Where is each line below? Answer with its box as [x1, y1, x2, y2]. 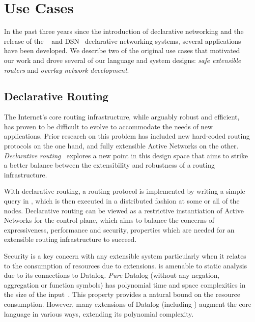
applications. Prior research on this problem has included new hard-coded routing [4, 131, 250, 141]
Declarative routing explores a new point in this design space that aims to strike [4, 150, 248, 160]
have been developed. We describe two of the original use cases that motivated [4, 45, 240, 56]
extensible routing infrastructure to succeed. [4, 234, 137, 244]
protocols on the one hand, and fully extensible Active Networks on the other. [4, 141, 239, 151]
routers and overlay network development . [4, 64, 129, 75]
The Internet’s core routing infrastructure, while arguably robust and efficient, [4, 112, 240, 122]
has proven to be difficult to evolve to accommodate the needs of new [4, 121, 213, 131]
